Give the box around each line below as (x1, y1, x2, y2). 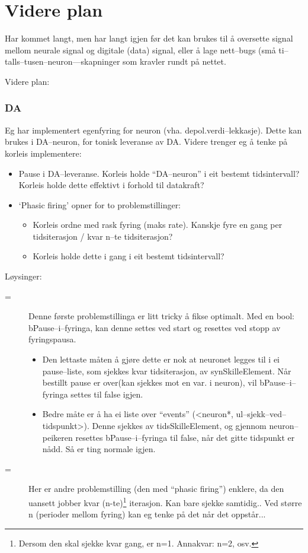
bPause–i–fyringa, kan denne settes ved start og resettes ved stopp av (28, 321, 281, 333)
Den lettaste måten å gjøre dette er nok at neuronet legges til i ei (42, 353, 280, 366)
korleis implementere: (5, 147, 82, 159)
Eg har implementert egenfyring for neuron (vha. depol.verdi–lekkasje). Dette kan (5, 123, 302, 136)
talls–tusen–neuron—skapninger (5, 55, 120, 68)
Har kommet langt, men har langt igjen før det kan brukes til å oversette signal (5, 32, 293, 45)
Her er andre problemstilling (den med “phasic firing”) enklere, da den (28, 482, 284, 495)
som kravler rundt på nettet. (123, 55, 226, 68)
